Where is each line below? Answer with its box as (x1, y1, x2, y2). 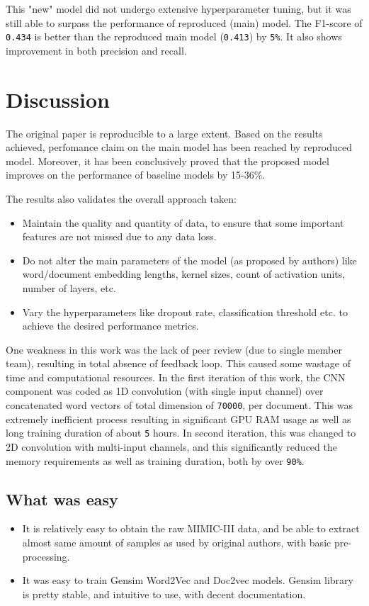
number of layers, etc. (22, 280, 116, 295)
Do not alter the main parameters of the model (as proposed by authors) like (22, 252, 357, 267)
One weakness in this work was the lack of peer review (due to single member (6, 342, 342, 357)
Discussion (6, 84, 110, 113)
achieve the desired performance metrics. (22, 318, 199, 333)
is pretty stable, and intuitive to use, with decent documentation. (22, 586, 306, 601)
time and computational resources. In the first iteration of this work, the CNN (6, 369, 346, 384)
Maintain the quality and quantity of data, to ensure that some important (22, 215, 344, 230)
